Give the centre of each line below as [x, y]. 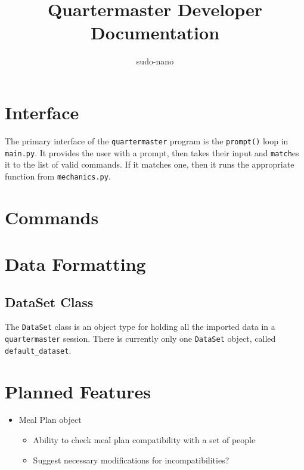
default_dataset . [38, 350]
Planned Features [78, 391]
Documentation [155, 33]
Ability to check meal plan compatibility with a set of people [144, 440]
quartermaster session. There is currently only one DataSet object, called [140, 338]
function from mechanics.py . [58, 176]
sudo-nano [155, 61]
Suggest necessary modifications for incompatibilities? [131, 460]
